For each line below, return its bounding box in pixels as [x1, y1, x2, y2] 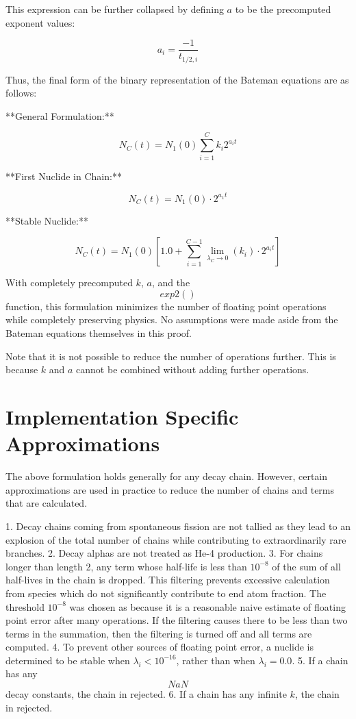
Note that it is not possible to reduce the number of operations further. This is [5, 349, 336, 363]
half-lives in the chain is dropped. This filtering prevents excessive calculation [5, 572, 330, 587]
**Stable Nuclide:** [5, 213, 88, 227]
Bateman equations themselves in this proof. [5, 326, 192, 340]
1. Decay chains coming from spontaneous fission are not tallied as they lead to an [5, 518, 351, 533]
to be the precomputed [235, 2, 331, 16]
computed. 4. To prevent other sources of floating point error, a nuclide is [5, 640, 314, 654]
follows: [5, 86, 37, 100]
